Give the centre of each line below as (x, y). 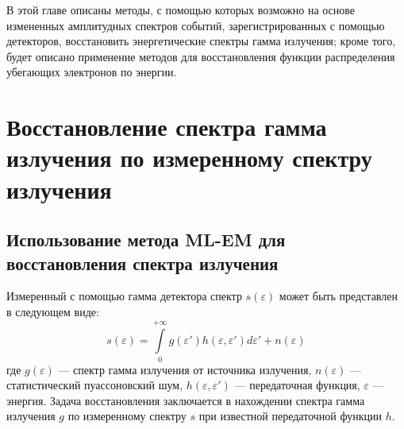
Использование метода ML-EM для (146, 240)
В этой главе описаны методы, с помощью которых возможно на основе (181, 10)
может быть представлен (338, 296)
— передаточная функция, (297, 385)
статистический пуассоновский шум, (95, 385)
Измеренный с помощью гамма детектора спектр (124, 296)
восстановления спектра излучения (142, 263)
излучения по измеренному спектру (189, 158)
